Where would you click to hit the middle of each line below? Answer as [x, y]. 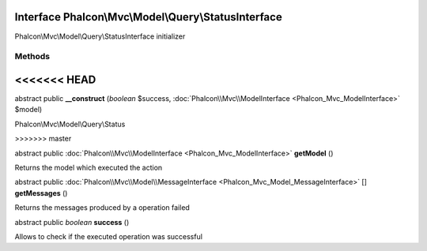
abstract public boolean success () [72, 222]
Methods [32, 57]
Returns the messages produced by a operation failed [102, 208]
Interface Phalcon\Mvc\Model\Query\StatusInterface [148, 17]
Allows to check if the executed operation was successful [109, 236]
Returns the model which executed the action [89, 167]
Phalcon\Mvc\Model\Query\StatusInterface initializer [100, 36]
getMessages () [41, 193]
